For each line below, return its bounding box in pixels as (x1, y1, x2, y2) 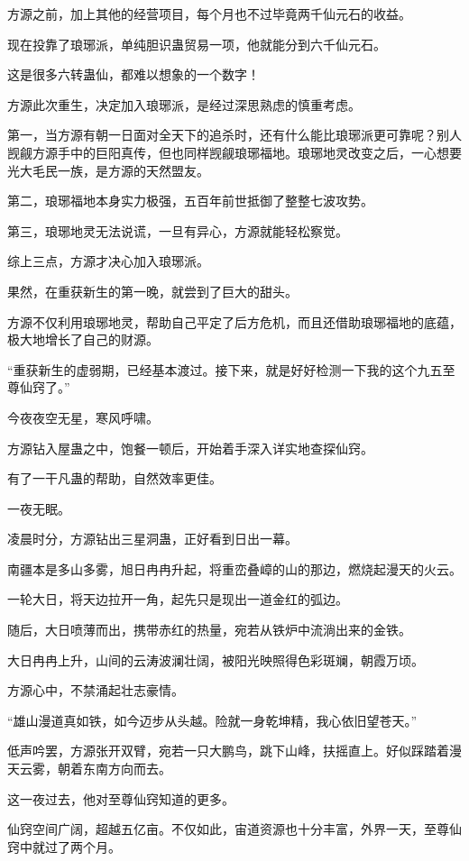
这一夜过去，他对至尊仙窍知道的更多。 (7, 789, 234, 808)
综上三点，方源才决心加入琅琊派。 (7, 252, 209, 270)
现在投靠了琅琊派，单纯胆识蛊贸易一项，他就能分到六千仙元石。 (7, 34, 386, 53)
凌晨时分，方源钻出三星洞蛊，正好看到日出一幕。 (7, 529, 298, 548)
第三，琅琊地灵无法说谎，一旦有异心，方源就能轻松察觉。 (7, 221, 348, 240)
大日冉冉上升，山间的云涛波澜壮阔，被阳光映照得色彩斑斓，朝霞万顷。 (7, 650, 424, 669)
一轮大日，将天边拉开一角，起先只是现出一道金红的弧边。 (7, 590, 348, 609)
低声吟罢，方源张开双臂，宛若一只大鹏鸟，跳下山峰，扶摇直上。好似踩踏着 (7, 741, 449, 760)
